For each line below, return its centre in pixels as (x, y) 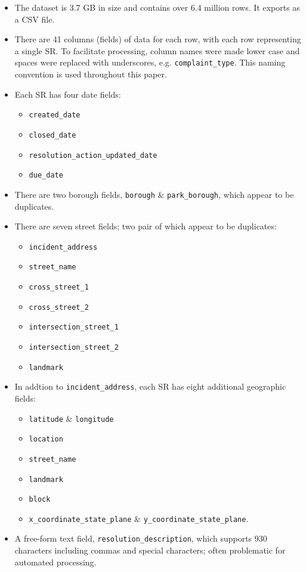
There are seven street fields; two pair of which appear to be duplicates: (146, 226)
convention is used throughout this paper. (91, 74)
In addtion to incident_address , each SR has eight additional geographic (150, 386)
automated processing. (55, 562)
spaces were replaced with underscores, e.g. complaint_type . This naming (150, 62)
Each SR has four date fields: (68, 94)
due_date (46, 175)
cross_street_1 (59, 287)
